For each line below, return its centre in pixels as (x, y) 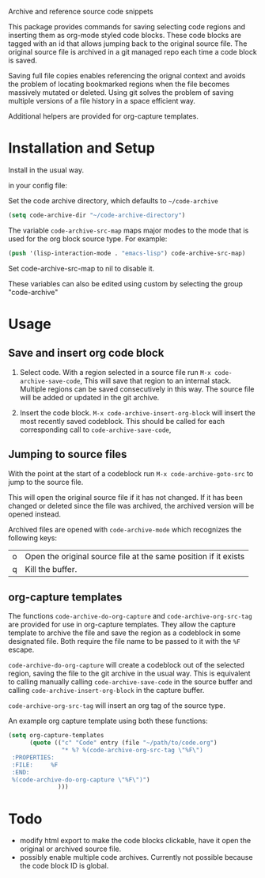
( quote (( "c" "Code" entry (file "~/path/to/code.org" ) (123, 743)
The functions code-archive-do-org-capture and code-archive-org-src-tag (130, 616)
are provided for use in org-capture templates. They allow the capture (122, 625)
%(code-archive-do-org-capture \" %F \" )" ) (81, 780)
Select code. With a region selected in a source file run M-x (115, 372)
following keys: (33, 538)
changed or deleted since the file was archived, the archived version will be (131, 505)
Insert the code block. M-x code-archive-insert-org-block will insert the (137, 413)
